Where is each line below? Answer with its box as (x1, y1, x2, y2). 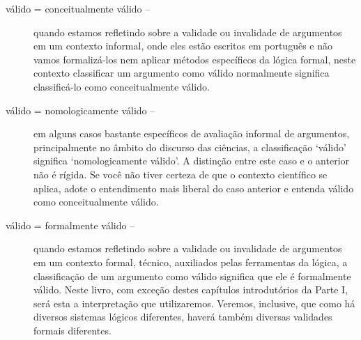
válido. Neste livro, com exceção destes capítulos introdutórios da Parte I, (33, 282, 348, 297)
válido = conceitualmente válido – (6, 1, 151, 15)
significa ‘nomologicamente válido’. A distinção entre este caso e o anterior (33, 153, 350, 168)
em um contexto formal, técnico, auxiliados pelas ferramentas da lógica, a (33, 254, 348, 269)
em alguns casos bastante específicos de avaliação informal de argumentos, (33, 126, 350, 141)
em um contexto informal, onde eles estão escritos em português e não (33, 38, 332, 53)
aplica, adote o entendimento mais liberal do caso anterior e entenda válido (33, 180, 354, 195)
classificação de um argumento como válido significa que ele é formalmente (33, 268, 351, 283)
